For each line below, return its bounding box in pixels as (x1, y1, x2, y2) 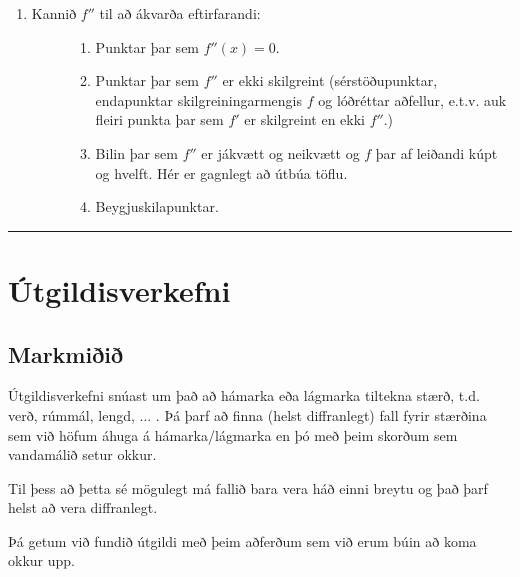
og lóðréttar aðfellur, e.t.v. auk (318, 89, 507, 110)
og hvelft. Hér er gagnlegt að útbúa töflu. (95, 162, 348, 183)
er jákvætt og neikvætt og (201, 142, 360, 163)
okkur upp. (8, 550, 75, 571)
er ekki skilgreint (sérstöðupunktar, (222, 70, 438, 91)
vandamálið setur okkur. (8, 444, 157, 465)
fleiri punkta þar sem (95, 109, 224, 130)
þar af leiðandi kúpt (375, 142, 498, 163)
